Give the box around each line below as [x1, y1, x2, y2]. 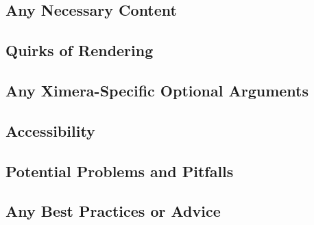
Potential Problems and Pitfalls [5, 160, 234, 181]
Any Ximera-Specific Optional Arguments [5, 79, 309, 101]
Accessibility [5, 120, 95, 141]
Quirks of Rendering [5, 40, 154, 61]
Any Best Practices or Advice [5, 200, 221, 222]
